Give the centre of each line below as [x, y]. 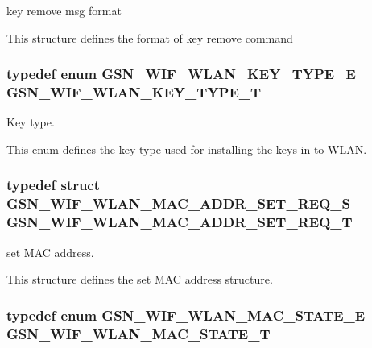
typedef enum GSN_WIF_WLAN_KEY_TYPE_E [181, 74]
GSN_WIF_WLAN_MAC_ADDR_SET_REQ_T [180, 222]
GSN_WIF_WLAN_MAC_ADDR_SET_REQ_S [178, 203]
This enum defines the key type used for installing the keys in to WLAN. [187, 149]
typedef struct [54, 185]
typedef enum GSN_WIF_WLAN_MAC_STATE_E [186, 315]
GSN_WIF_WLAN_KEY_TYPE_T [134, 92]
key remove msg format [64, 10]
